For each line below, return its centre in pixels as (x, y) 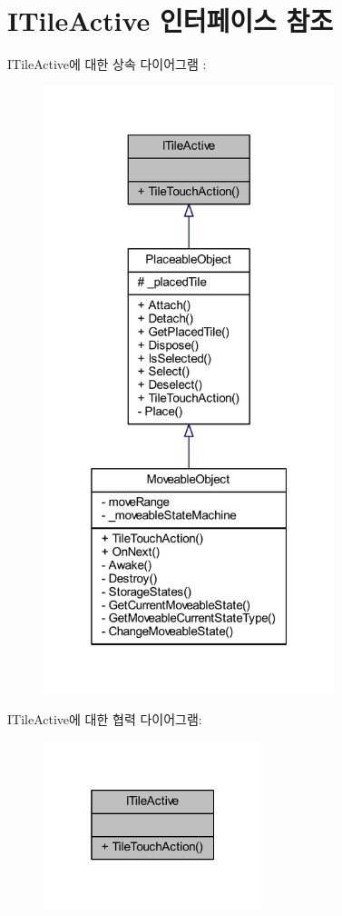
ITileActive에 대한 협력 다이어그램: (105, 719)
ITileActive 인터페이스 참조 (171, 20)
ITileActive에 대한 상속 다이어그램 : (107, 64)
